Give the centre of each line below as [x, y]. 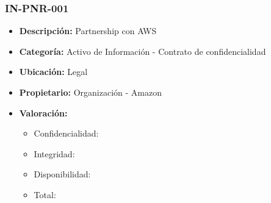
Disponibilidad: [62, 174]
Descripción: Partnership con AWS [88, 31]
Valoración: [43, 112]
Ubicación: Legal [53, 72]
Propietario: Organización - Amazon [90, 92]
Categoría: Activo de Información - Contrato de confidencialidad [143, 51]
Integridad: [54, 153]
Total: [45, 194]
